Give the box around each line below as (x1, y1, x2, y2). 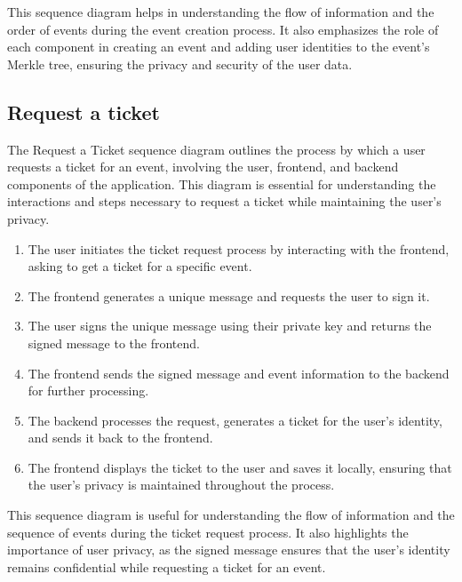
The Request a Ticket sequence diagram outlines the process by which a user (7, 140, 426, 158)
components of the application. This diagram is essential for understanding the (7, 174, 436, 193)
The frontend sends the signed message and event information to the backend (28, 363, 450, 382)
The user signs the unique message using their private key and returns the (28, 316, 432, 335)
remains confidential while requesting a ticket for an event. (7, 557, 326, 576)
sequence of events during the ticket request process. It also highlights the (7, 522, 409, 541)
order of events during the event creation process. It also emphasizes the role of (7, 20, 439, 38)
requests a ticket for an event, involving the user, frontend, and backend (7, 157, 399, 176)
